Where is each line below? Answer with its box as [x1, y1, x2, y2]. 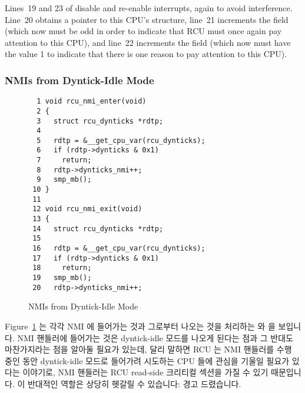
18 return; [32, 264, 92, 272]
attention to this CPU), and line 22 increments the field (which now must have [5, 36, 291, 48]
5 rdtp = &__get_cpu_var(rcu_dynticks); [37, 136, 205, 145]
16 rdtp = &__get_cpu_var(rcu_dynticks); [32, 244, 205, 253]
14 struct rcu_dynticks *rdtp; [32, 224, 164, 233]
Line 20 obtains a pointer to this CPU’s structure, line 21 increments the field [5, 13, 289, 25]
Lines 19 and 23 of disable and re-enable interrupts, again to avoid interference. [5, 2, 293, 14]
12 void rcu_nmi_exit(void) [32, 205, 142, 214]
